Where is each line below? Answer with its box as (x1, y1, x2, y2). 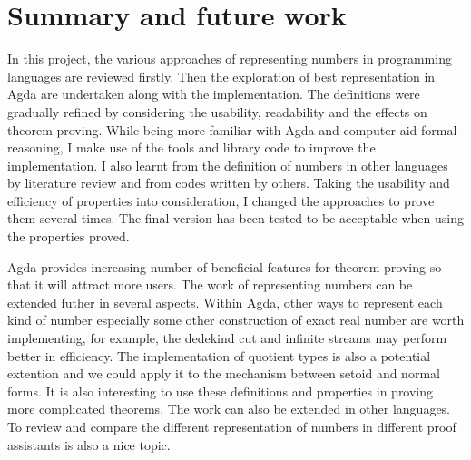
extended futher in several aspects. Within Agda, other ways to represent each (7, 292, 443, 311)
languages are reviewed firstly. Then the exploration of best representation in (7, 66, 436, 85)
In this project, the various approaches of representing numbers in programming (7, 49, 452, 68)
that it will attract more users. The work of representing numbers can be (7, 275, 413, 294)
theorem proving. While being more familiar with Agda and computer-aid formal (7, 120, 457, 139)
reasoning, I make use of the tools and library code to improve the (7, 138, 376, 157)
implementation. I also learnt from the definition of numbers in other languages (7, 155, 448, 174)
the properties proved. (7, 227, 130, 246)
